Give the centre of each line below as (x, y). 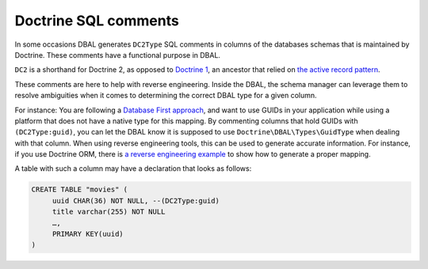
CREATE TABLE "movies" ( (80, 189)
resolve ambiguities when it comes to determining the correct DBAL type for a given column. (166, 96)
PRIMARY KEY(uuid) (88, 234)
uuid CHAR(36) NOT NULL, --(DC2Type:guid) (136, 201)
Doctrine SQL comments (97, 21)
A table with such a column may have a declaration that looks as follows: (133, 169)
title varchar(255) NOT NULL (109, 212)
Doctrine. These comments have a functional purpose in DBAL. (118, 55)
